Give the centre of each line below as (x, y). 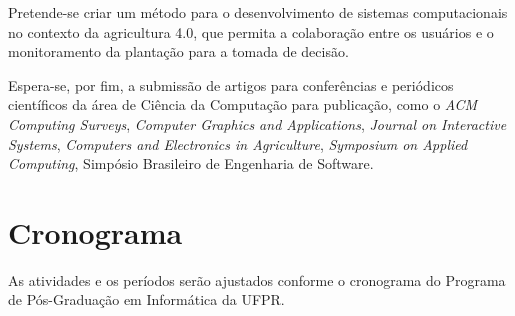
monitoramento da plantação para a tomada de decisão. (178, 51)
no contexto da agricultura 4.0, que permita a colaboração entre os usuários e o (251, 31)
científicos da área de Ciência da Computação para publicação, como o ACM (243, 104)
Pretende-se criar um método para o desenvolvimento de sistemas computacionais (258, 12)
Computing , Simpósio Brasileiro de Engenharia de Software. (191, 163)
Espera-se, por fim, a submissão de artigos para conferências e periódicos (231, 84)
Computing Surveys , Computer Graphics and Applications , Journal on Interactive (257, 123)
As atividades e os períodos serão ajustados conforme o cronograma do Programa (257, 279)
